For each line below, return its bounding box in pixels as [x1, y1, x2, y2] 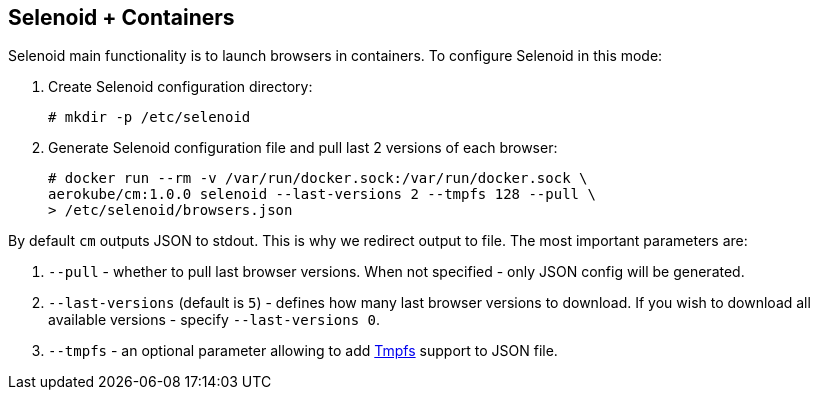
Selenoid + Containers [8, 5, 235, 30]
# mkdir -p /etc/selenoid [48, 109, 251, 126]
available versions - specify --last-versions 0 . [48, 311, 381, 329]
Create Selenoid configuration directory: [48, 78, 313, 96]
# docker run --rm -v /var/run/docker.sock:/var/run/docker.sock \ [48, 170, 588, 187]
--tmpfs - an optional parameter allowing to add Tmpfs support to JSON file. [48, 342, 558, 360]
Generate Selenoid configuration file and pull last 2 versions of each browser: [48, 139, 558, 157]
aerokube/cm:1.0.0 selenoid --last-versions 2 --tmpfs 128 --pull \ [48, 186, 596, 203]
